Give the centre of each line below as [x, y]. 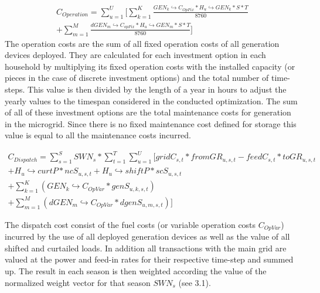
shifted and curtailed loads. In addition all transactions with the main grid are [146, 248]
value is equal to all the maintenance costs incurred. [98, 135]
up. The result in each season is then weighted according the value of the [136, 271]
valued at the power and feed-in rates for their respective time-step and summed [149, 259]
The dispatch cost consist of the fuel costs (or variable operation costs [130, 224]
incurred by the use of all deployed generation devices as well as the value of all [147, 236]
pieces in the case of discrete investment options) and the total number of [137, 78]
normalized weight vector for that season [78, 282]
